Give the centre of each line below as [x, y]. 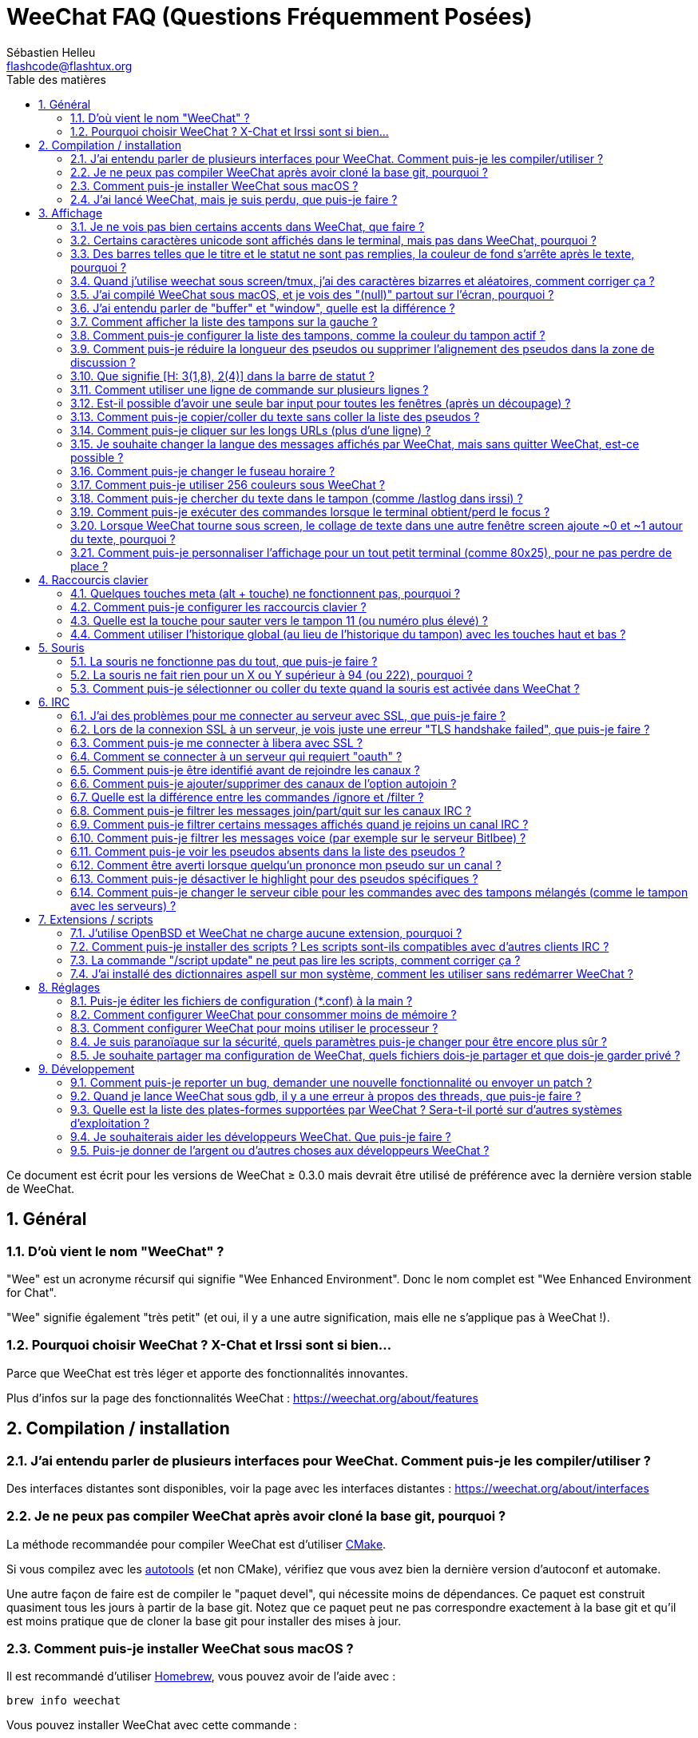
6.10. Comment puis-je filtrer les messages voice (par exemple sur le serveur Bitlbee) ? [298, 837]
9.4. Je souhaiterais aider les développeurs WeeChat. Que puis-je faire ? [261, 1136]
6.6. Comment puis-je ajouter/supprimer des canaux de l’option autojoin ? [264, 783]
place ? [89, 566]
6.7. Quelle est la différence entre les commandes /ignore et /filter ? [247, 797]
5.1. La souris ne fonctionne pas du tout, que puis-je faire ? [224, 661]
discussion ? [103, 362]
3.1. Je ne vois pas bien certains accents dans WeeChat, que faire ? [248, 226]
